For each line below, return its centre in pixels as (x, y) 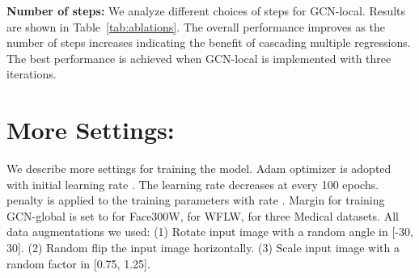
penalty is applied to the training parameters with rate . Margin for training (196, 200)
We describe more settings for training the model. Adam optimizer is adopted (199, 168)
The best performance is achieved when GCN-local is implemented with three (199, 58)
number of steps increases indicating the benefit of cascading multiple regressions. (209, 42)
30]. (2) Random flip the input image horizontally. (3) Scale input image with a (203, 248)
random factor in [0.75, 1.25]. (78, 263)
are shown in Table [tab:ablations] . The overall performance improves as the (196, 26)
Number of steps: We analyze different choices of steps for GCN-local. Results (206, 11)
